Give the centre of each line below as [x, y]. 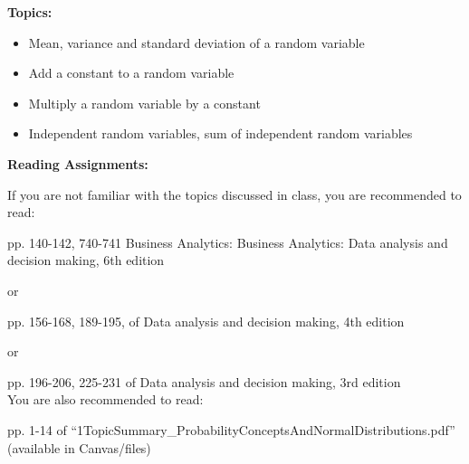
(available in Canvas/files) [79, 447]
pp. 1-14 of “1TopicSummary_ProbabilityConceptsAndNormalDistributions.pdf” [231, 429]
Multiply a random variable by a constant [144, 103]
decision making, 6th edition [86, 260]
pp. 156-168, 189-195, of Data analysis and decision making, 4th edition [206, 321]
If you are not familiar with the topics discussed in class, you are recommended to [234, 194]
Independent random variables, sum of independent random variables [220, 133]
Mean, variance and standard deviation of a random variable [196, 42]
